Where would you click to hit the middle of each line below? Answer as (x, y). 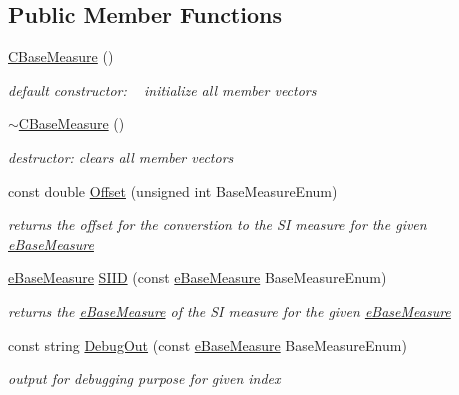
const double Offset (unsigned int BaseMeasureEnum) (173, 190)
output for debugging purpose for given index (144, 378)
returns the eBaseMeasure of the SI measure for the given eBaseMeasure (229, 310)
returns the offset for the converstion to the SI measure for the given (217, 224)
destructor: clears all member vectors (121, 156)
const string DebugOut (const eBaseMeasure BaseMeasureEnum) (207, 344)
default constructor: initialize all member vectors (162, 89)
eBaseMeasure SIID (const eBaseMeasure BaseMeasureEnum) (197, 277)
